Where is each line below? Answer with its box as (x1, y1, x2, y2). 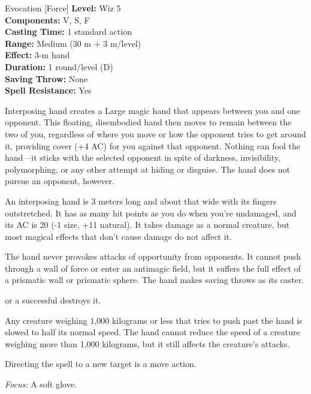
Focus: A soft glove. (5, 378, 77, 390)
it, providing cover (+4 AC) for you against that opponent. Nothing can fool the (5, 139, 300, 152)
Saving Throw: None (5, 72, 88, 85)
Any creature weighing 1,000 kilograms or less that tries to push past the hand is (5, 314, 303, 326)
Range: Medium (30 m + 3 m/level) (5, 37, 141, 49)
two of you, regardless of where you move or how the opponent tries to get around (5, 127, 306, 140)
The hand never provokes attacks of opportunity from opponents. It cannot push (5, 250, 301, 263)
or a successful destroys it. (5, 294, 101, 306)
